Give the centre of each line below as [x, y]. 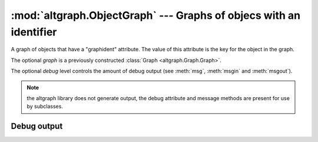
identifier [34, 32]
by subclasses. [45, 107]
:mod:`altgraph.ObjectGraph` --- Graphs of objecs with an [156, 15]
